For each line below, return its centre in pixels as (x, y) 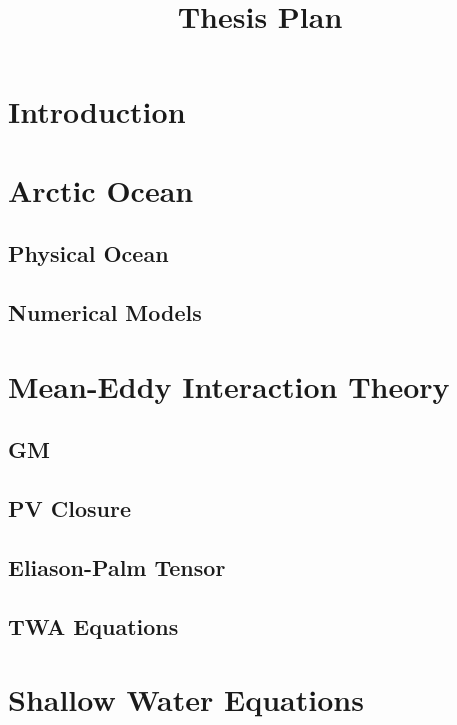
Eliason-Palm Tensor (117, 566)
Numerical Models (105, 312)
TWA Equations (93, 625)
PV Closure (69, 508)
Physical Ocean (88, 253)
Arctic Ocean (101, 189)
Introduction (97, 111)
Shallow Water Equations (186, 699)
